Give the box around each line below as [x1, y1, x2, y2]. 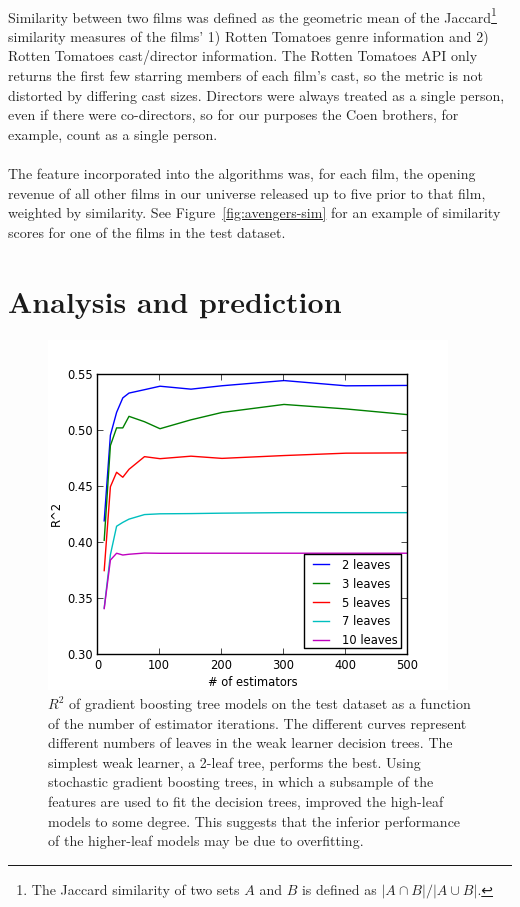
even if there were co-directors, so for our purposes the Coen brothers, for [8, 104, 459, 125]
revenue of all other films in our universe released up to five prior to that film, [8, 182, 486, 203]
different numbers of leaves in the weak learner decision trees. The [48, 732, 453, 753]
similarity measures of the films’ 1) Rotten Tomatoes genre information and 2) [8, 25, 489, 46]
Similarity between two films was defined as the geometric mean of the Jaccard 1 [8, 3, 497, 27]
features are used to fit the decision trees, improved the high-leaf [48, 791, 444, 812]
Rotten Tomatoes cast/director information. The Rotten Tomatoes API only [8, 45, 478, 66]
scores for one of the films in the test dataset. [8, 221, 286, 242]
